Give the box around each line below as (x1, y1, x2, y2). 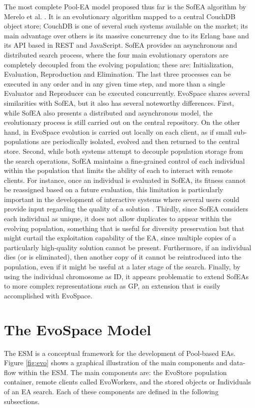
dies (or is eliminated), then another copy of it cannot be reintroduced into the (4, 252, 241, 262)
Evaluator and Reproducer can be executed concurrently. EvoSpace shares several (4, 88, 250, 98)
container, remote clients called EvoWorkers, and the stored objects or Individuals (4, 377, 251, 387)
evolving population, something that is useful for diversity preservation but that (4, 223, 245, 233)
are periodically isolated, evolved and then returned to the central (41, 136, 240, 146)
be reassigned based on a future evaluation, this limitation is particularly (4, 184, 224, 195)
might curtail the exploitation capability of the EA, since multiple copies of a (4, 233, 236, 243)
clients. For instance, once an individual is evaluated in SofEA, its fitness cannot (4, 175, 246, 185)
